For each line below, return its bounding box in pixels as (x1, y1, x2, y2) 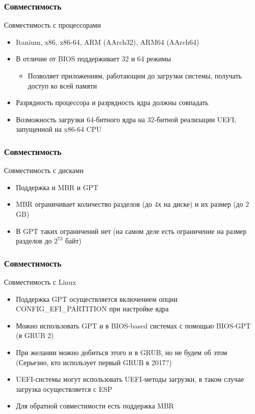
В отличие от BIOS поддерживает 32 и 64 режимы (16, 53, 171, 64)
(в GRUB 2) (16, 330, 54, 341)
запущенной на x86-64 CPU (16, 124, 102, 134)
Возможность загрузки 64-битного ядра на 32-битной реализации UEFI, (16, 114, 236, 124)
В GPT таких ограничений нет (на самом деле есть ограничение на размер (16, 225, 247, 236)
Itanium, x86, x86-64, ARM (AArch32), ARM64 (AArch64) (16, 36, 199, 47)
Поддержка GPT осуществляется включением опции (16, 293, 178, 304)
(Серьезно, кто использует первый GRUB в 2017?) (16, 357, 172, 367)
